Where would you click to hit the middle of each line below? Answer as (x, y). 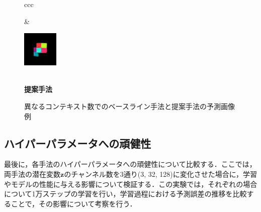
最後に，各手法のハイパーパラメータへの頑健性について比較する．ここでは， (130, 164)
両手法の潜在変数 (32, 174)
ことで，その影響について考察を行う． (74, 203)
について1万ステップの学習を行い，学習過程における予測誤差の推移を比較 (125, 194)
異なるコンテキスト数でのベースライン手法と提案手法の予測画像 (129, 106)
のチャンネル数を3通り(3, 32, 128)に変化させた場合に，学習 (161, 174)
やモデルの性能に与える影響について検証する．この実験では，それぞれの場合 (131, 184)
